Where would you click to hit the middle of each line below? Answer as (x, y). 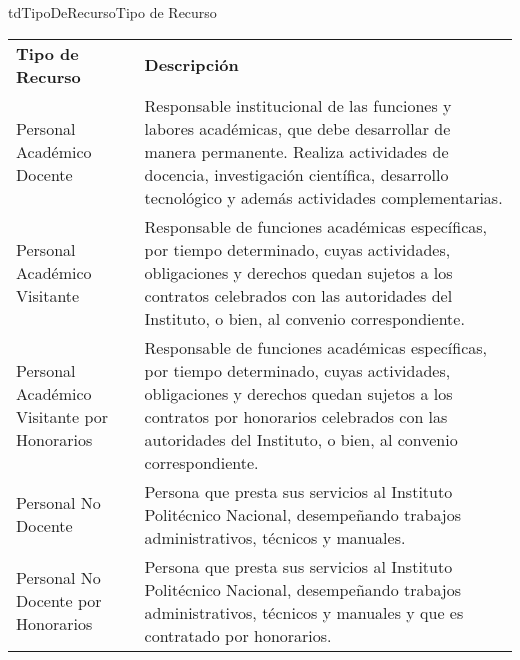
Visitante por (62, 416)
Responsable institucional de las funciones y (298, 105)
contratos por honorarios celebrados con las (296, 416)
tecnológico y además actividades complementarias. (323, 197)
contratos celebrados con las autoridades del (298, 295)
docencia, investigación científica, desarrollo (296, 174)
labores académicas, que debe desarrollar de (297, 128)
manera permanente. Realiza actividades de (296, 151)
